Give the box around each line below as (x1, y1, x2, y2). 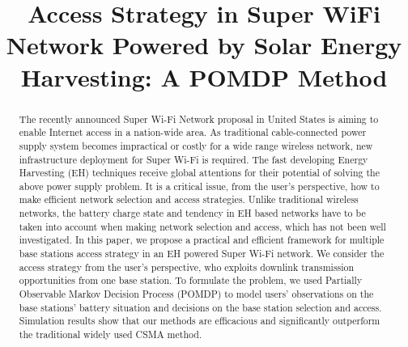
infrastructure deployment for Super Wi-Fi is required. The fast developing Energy (19, 152, 368, 166)
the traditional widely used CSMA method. (19, 328, 202, 341)
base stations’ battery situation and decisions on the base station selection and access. (19, 300, 382, 314)
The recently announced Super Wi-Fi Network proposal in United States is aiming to (19, 112, 379, 125)
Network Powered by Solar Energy (6, 28, 402, 61)
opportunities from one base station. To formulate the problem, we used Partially (19, 273, 363, 287)
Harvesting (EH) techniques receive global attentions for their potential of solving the (19, 166, 380, 180)
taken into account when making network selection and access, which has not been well (19, 219, 386, 233)
